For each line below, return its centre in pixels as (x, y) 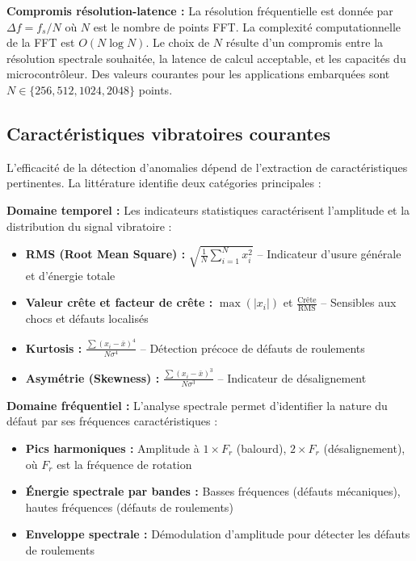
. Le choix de (178, 42)
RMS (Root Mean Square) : (105, 254)
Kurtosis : (54, 347)
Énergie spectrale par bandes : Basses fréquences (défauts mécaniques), (213, 491)
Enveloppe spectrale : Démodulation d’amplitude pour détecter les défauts (218, 534)
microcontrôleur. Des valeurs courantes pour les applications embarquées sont (198, 74)
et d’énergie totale (70, 275)
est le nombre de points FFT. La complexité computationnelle (247, 26)
